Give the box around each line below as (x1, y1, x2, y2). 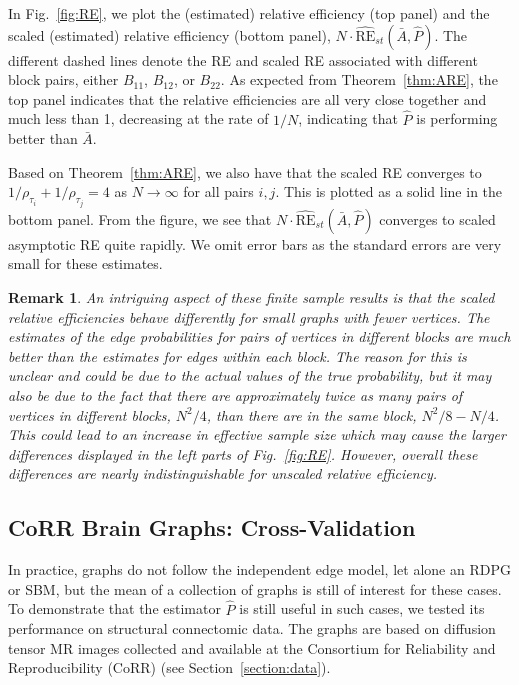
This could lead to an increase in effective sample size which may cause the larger (8, 424, 506, 445)
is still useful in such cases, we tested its (239, 598, 485, 619)
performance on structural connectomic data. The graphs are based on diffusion (8, 618, 496, 639)
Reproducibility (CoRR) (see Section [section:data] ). (8, 657, 331, 678)
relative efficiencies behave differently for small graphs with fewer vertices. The (8, 306, 490, 327)
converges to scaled (379, 208, 496, 229)
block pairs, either (8, 69, 119, 90)
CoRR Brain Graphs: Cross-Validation (8, 512, 416, 543)
